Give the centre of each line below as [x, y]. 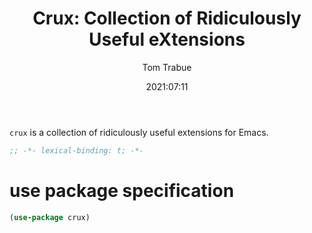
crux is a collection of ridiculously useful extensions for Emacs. [139, 132]
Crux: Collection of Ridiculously [167, 18]
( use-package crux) [50, 217]
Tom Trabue [167, 67]
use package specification [122, 191]
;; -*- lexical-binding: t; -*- [76, 150]
